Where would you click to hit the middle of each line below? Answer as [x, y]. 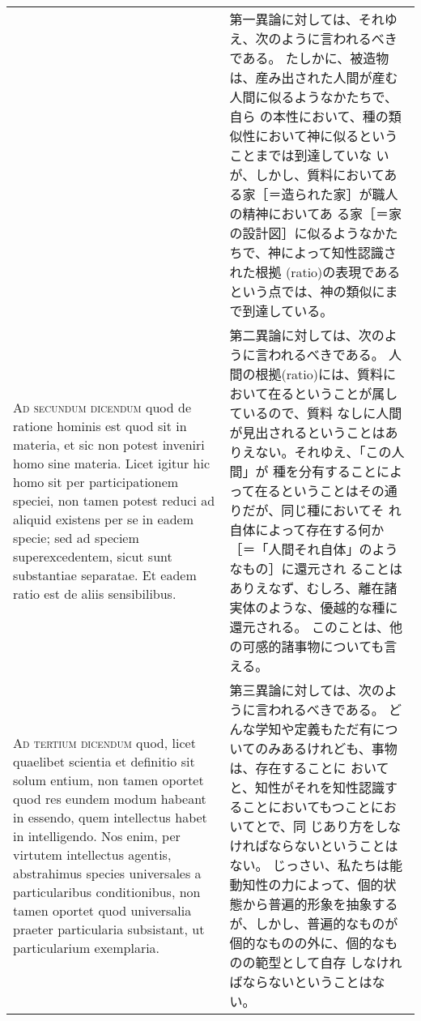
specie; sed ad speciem [76, 537]
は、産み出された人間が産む [314, 77]
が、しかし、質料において [307, 175]
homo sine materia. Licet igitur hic [112, 463]
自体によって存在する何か [307, 530]
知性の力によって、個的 [313, 884]
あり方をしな [362, 826]
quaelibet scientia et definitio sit [104, 761]
